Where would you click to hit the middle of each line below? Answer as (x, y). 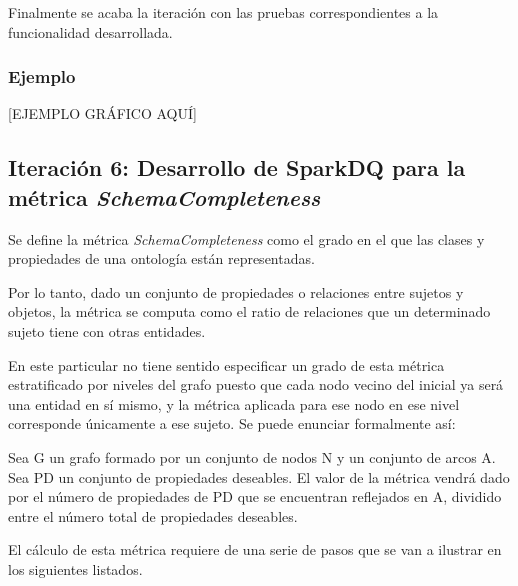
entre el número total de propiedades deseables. (153, 515)
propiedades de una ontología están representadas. (161, 258)
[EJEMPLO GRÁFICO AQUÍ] (102, 113)
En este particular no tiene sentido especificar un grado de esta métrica (226, 364)
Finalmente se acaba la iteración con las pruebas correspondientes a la (223, 12)
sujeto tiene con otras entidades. (107, 330)
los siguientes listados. (75, 568)
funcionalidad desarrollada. (90, 31)
